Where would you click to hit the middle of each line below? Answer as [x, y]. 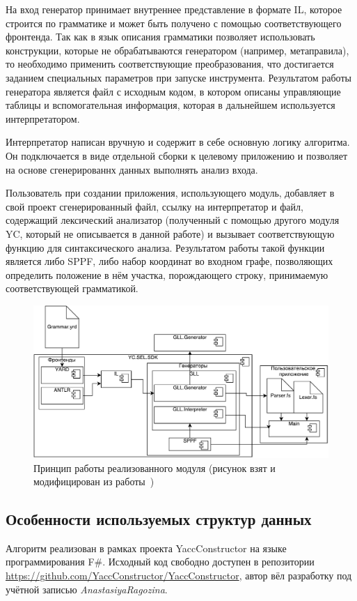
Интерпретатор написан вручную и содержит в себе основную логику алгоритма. [178, 142]
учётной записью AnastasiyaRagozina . [87, 589]
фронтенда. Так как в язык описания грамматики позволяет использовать [160, 37]
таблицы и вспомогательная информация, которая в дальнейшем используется [170, 105]
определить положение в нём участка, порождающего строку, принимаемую [167, 274]
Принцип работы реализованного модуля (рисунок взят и [154, 467]
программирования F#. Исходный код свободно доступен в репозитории [160, 562]
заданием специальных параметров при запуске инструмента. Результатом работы [178, 77]
